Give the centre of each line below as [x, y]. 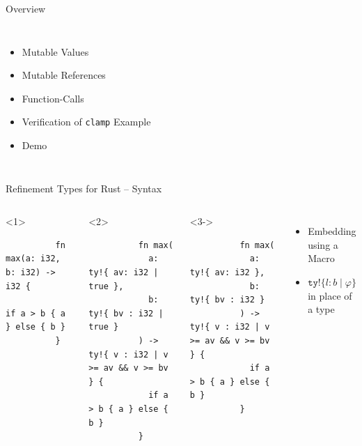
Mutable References [64, 75]
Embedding [332, 231]
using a [323, 244]
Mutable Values [55, 51]
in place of [330, 295]
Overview [26, 8]
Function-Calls [53, 98]
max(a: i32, [33, 259]
